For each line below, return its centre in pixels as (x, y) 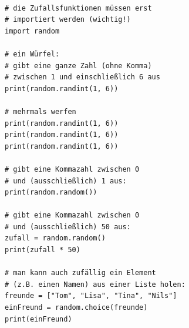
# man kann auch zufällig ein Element (80, 273)
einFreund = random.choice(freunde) (76, 308)
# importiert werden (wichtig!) (68, 20)
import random (32, 31)
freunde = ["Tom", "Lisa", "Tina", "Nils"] (91, 296)
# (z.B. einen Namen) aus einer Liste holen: (95, 284)
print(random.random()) (51, 193)
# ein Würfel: (32, 54)
